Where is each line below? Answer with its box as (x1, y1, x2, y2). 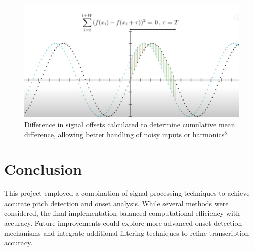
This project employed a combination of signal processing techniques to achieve (4, 188, 250, 198)
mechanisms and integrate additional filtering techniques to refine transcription (4, 227, 249, 238)
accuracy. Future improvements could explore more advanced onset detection (4, 218, 242, 228)
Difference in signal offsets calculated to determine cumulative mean (24, 119, 235, 129)
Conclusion (4, 159, 82, 179)
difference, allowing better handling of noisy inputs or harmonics (24, 129, 225, 139)
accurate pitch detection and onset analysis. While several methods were (4, 197, 229, 208)
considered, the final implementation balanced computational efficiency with (4, 208, 240, 218)
